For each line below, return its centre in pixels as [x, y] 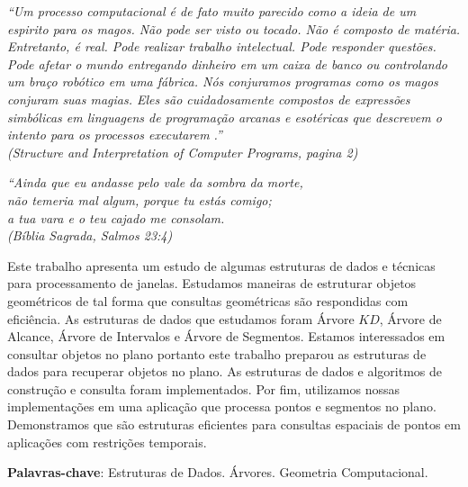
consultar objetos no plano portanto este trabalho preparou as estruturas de [217, 353]
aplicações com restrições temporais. [107, 442]
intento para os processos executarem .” [115, 135]
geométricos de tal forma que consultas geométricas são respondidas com [208, 300]
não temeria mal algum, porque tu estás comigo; [139, 199]
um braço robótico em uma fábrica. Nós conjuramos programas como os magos [223, 81]
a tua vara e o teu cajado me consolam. [116, 217]
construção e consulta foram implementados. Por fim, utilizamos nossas [203, 388]
